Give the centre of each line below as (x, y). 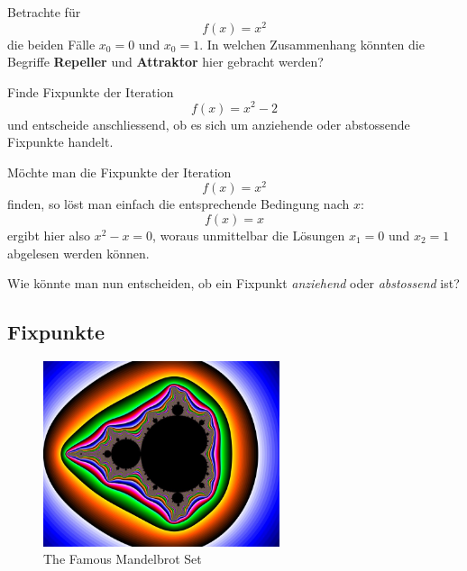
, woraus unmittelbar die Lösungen (249, 235)
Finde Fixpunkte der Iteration (91, 91)
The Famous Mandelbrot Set (123, 559)
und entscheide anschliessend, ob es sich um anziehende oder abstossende (209, 124)
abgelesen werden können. (78, 253)
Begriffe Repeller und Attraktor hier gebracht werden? (165, 62)
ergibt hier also (49, 235)
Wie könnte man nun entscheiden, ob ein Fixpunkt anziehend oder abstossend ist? (233, 283)
